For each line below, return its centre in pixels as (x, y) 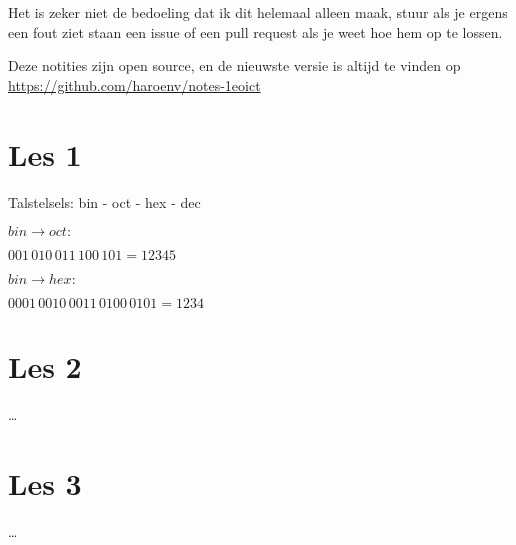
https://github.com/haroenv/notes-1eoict (134, 84)
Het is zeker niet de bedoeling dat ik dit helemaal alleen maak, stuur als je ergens (258, 12)
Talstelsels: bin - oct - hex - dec (104, 201)
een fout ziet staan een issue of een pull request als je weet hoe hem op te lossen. (255, 31)
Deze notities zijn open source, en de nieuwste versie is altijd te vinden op (234, 65)
